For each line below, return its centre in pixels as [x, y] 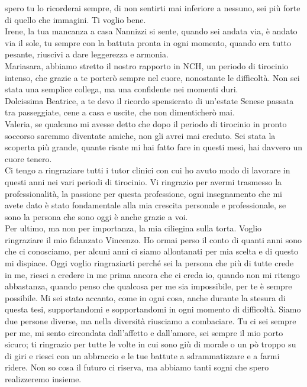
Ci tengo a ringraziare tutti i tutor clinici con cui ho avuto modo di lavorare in [148, 170]
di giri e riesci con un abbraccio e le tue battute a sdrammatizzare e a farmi [142, 355]
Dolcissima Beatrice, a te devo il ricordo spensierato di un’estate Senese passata [149, 100]
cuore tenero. [28, 158]
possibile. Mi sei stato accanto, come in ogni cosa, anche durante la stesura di [145, 297]
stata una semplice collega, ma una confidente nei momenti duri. [122, 89]
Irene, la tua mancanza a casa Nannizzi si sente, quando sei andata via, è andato [151, 31]
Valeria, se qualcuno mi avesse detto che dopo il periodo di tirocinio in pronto [146, 123]
